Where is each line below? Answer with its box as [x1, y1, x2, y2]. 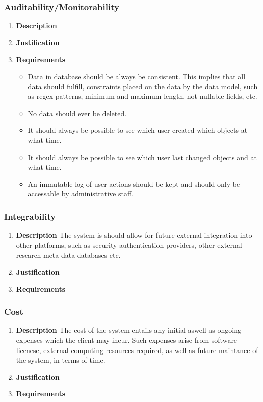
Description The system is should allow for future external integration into [16, 230, 252, 240]
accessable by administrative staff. [28, 188, 133, 199]
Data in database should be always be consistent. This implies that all [28, 71, 246, 81]
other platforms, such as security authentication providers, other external [16, 239, 242, 250]
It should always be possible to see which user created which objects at [28, 125, 248, 135]
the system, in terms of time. [16, 355, 106, 365]
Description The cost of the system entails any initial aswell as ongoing [16, 325, 242, 335]
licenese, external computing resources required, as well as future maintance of [16, 344, 258, 355]
